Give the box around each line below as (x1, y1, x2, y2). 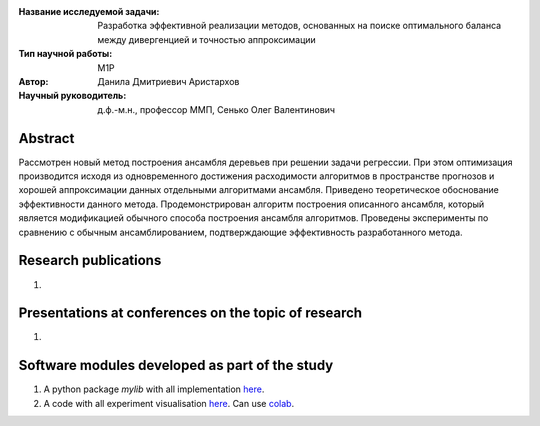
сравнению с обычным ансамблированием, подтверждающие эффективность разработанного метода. (18, 226, 464, 238)
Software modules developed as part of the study (18, 357, 334, 374)
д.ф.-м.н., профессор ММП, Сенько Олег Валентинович (97, 103, 335, 115)
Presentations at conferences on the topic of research (18, 305, 363, 322)
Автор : (18, 75, 49, 87)
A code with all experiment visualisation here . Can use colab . (43, 397, 295, 409)
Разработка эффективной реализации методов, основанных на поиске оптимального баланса (97, 20, 502, 32)
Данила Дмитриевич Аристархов (97, 75, 240, 87)
